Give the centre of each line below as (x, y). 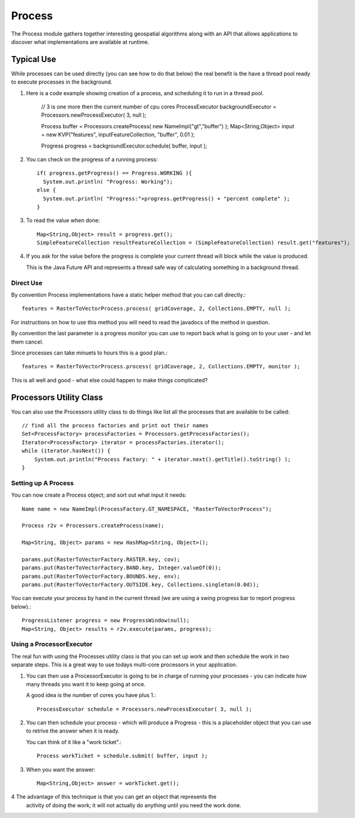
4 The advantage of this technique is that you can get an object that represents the (114, 797)
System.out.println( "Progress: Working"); (108, 181)
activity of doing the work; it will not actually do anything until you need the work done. (134, 805)
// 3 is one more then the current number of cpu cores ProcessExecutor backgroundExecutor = (159, 107)
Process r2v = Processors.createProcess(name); (93, 526)
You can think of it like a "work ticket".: (74, 742)
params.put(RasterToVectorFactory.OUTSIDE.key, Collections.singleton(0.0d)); (141, 585)
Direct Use (27, 283)
